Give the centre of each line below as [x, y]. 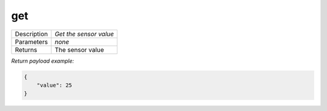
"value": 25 [54, 85]
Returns [26, 49]
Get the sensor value [84, 34]
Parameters [31, 42]
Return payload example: [43, 61]
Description [31, 34]
